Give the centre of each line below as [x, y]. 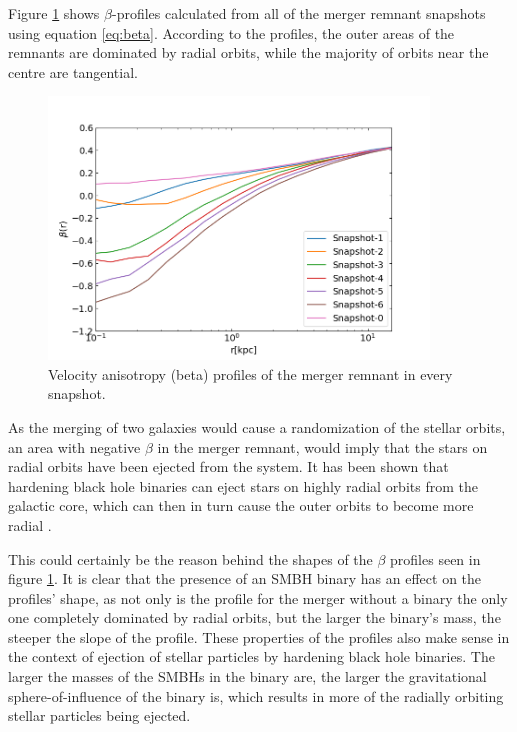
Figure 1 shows [54, 13]
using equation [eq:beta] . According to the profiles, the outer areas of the [231, 32]
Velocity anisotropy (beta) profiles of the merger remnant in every [250, 373]
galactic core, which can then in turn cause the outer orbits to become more [241, 505]
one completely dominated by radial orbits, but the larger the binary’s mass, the [254, 617]
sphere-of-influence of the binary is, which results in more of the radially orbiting [256, 695]
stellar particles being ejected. [99, 715]
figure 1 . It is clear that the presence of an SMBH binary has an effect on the [245, 578]
